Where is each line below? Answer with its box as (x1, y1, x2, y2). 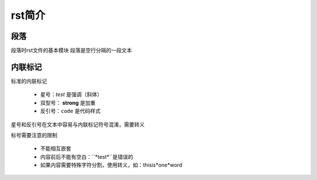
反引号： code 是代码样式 (40, 108, 101, 115)
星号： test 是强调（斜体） (40, 91, 103, 98)
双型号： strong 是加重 (40, 99, 96, 106)
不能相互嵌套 (40, 145, 72, 152)
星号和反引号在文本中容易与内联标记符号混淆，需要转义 (11, 121, 145, 128)
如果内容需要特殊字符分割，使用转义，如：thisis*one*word (40, 162, 183, 169)
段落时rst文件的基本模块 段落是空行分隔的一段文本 (11, 47, 132, 54)
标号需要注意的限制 (11, 131, 58, 138)
